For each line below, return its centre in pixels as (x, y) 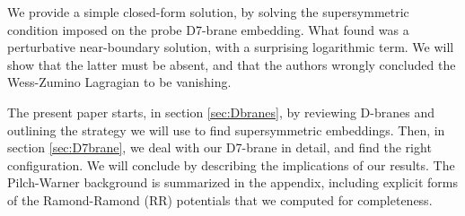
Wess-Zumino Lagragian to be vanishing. (119, 82)
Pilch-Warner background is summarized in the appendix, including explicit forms (232, 182)
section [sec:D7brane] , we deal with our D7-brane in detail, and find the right (219, 147)
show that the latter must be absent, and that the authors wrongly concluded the (232, 64)
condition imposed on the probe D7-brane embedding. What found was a (208, 29)
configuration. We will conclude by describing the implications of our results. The (231, 164)
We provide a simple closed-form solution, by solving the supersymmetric (208, 12)
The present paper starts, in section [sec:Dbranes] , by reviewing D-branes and (221, 112)
